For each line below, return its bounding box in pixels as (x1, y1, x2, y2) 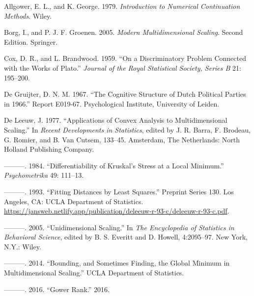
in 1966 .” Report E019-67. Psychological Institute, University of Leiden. (4, 98, 220, 108)
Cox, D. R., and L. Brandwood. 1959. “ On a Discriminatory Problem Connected (4, 53, 246, 63)
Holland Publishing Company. (4, 144, 94, 154)
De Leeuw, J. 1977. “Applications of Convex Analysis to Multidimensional (4, 115, 227, 125)
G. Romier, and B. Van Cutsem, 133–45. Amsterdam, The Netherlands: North (4, 134, 240, 144)
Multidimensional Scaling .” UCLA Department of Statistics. (4, 268, 184, 278)
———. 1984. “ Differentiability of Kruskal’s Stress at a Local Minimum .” (4, 160, 224, 170)
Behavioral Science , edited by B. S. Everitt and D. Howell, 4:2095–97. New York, (4, 232, 248, 242)
